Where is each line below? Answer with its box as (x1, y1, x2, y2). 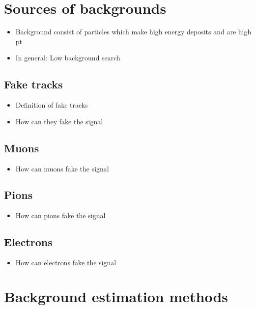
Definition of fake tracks (15, 100, 88, 110)
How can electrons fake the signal (15, 257, 116, 268)
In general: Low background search (15, 53, 120, 63)
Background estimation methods (4, 286, 228, 306)
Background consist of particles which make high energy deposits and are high (15, 27, 252, 37)
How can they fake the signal (15, 116, 103, 126)
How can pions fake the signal (15, 210, 106, 221)
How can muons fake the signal (15, 163, 109, 173)
